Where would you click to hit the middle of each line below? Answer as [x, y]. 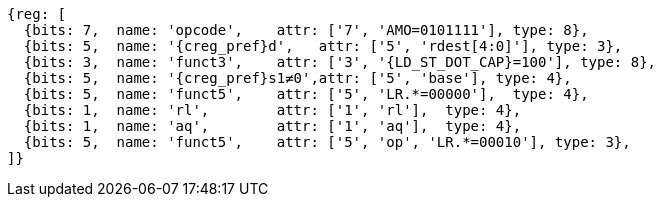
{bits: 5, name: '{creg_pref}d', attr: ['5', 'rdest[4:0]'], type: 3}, [323, 46]
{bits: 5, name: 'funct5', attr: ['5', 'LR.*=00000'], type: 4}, [306, 94]
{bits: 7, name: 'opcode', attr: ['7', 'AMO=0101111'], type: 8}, [306, 30]
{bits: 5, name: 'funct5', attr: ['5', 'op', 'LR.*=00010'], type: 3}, [327, 142]
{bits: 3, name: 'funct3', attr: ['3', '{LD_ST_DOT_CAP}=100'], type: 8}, [340, 62]
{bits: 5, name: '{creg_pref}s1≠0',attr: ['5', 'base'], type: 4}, [297, 78]
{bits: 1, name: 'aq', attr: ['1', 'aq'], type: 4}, [272, 126]
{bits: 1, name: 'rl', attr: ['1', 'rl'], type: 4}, [272, 110]
